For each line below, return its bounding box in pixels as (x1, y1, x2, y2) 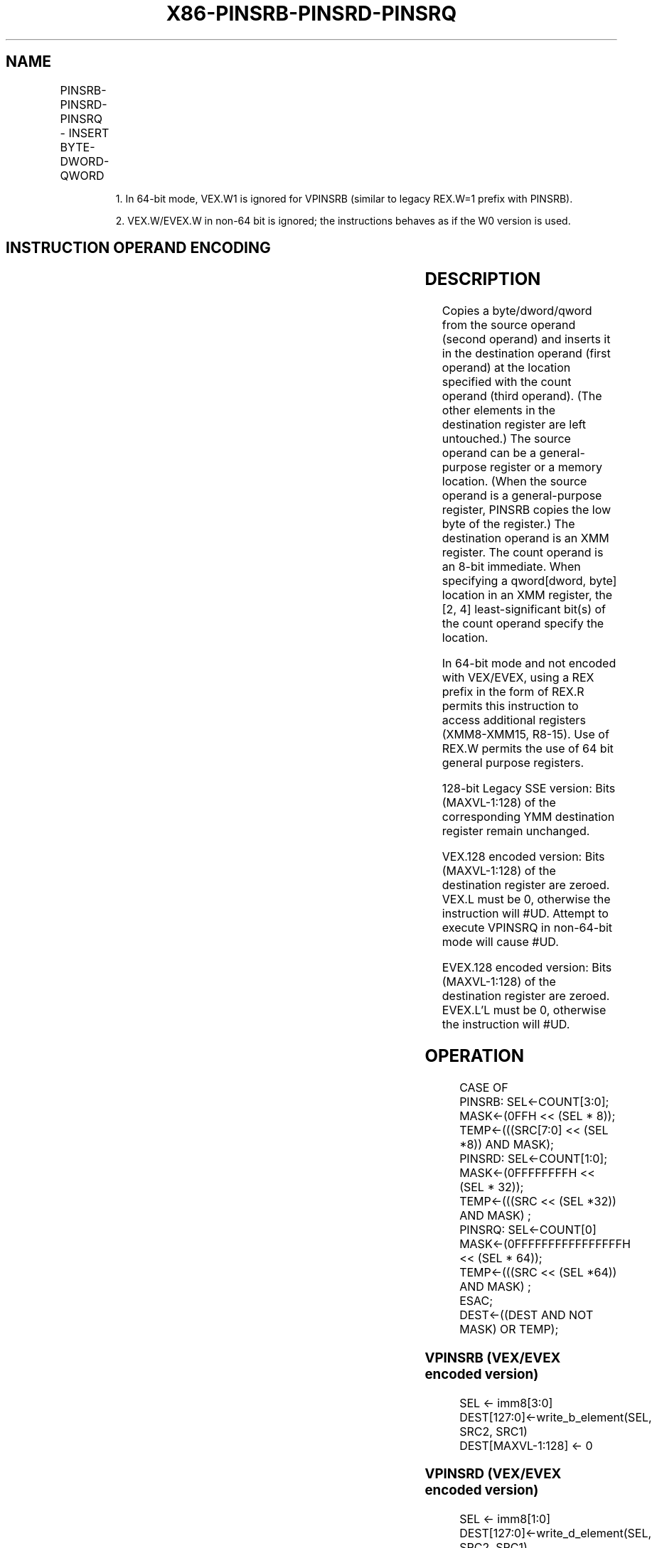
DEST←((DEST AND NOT (459, 1308, 594, 1323)
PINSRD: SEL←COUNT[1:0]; (459, 1151, 608, 1166)
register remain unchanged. (442, 824, 590, 839)
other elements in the (442, 403, 556, 418)
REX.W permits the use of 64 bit (442, 741, 614, 756)
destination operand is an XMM (442, 531, 609, 546)
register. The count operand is (442, 545, 604, 560)
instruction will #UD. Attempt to (442, 906, 609, 921)
